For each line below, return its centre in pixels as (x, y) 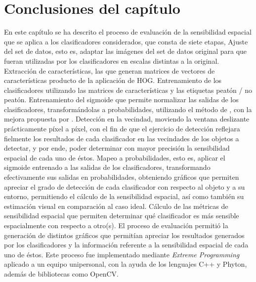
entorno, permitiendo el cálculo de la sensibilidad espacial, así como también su (124, 196)
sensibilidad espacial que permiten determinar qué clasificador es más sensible (122, 216)
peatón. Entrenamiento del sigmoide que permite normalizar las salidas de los (121, 100)
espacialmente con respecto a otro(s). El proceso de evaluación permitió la (116, 225)
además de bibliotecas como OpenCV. (61, 273)
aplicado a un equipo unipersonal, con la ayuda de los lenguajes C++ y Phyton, (126, 264)
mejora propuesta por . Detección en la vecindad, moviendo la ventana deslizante (127, 119)
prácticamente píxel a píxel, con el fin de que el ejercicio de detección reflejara (122, 129)
